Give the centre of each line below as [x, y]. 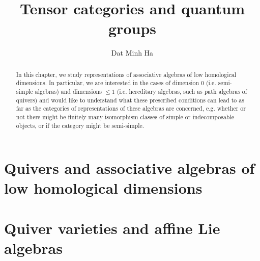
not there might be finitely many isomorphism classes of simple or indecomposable [125, 116]
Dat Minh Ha [132, 53]
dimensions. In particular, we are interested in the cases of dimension [108, 83]
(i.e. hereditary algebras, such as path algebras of [182, 92]
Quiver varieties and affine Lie [112, 228]
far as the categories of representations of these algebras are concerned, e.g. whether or [131, 108]
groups [132, 28]
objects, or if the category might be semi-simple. [80, 125]
